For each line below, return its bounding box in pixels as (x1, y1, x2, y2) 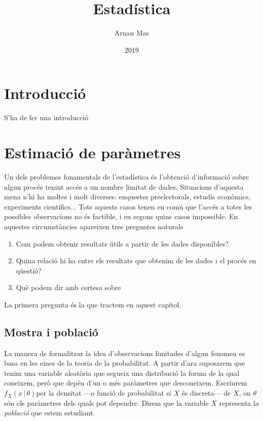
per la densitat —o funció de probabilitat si (36, 388, 171, 398)
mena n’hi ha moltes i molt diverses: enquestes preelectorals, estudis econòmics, (4, 191, 251, 202)
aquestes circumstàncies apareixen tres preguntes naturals (4, 221, 183, 231)
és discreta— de (181, 388, 231, 398)
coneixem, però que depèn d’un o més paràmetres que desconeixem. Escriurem (4, 377, 247, 388)
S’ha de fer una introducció (4, 112, 89, 123)
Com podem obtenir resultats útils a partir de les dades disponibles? (16, 238, 229, 249)
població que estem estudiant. (4, 407, 95, 418)
